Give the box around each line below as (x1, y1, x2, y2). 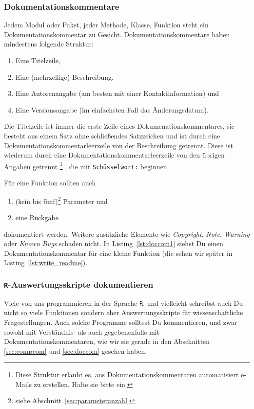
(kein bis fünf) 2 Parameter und (15, 194, 108, 206)
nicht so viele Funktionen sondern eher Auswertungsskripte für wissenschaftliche (4, 307, 243, 318)
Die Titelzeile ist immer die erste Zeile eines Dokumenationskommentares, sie (4, 121, 234, 131)
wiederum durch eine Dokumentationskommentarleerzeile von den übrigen (4, 150, 225, 160)
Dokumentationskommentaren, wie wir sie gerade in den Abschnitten (4, 336, 210, 346)
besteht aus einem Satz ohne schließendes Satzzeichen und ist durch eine (4, 130, 220, 140)
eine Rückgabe (15, 212, 59, 222)
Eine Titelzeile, (15, 55, 60, 65)
